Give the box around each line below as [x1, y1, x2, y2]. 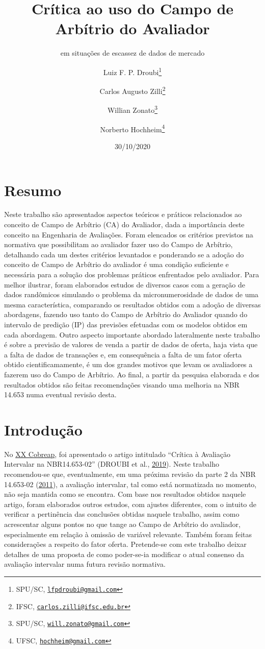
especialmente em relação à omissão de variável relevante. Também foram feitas [4, 528, 252, 539]
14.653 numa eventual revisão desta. [4, 389, 117, 400]
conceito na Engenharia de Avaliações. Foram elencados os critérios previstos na [4, 229, 253, 239]
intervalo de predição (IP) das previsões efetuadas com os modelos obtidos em [4, 319, 248, 329]
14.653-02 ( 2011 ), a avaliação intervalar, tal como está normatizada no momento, [4, 478, 257, 489]
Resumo [4, 179, 62, 200]
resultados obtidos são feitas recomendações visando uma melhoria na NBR [4, 379, 240, 390]
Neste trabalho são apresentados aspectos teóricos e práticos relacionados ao [4, 209, 242, 220]
